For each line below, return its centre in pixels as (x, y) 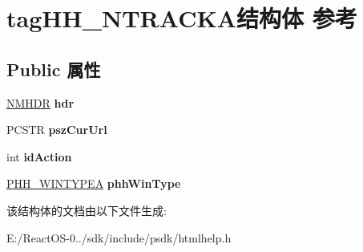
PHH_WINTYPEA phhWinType (94, 183)
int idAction (39, 156)
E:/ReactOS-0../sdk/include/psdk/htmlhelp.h (119, 237)
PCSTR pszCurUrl (57, 130)
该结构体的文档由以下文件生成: (87, 210)
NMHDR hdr (40, 102)
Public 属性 (54, 69)
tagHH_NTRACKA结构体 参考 (182, 18)
